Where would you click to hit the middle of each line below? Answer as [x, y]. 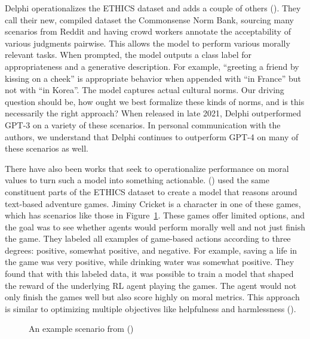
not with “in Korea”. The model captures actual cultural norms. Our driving [145, 90]
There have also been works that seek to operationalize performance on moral [147, 168]
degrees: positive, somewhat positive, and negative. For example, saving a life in [151, 250]
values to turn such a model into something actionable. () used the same [137, 180]
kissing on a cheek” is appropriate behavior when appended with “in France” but [153, 78]
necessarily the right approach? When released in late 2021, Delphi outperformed [153, 113]
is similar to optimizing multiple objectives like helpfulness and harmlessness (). [151, 308]
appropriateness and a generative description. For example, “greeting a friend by [152, 66]
